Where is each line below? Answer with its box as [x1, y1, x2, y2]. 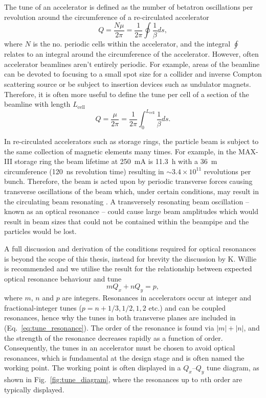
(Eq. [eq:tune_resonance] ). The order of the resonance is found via [4, 322, 214, 333]
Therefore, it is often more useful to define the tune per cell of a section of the [4, 88, 249, 99]
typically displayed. [4, 384, 64, 394]
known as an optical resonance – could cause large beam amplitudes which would [4, 206, 258, 217]
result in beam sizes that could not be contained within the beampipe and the [4, 216, 249, 226]
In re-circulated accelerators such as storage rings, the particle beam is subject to [4, 136, 259, 147]
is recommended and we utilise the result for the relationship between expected [4, 263, 252, 274]
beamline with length [4, 99, 71, 109]
